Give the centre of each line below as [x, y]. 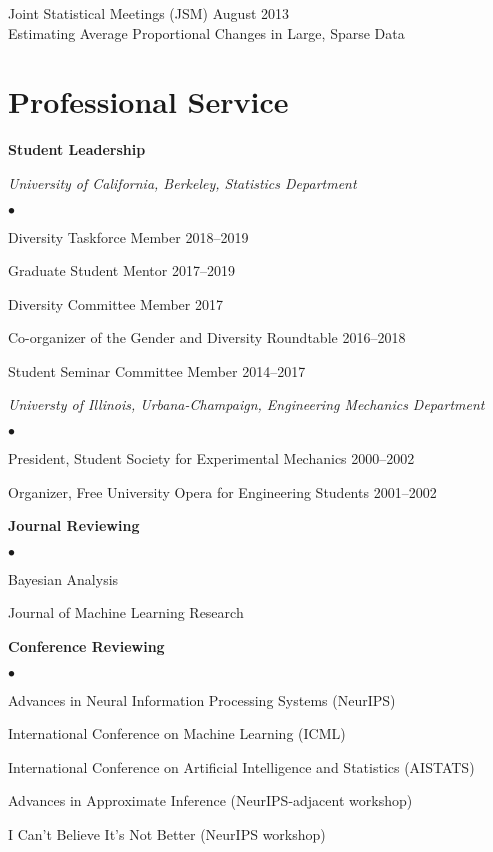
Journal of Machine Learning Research [126, 612]
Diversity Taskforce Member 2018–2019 [128, 236]
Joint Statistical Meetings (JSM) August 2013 [149, 13]
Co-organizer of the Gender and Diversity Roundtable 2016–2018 [207, 337]
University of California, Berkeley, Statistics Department [182, 182]
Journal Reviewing [74, 525]
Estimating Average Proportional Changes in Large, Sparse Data [206, 32]
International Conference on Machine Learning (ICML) [177, 733]
